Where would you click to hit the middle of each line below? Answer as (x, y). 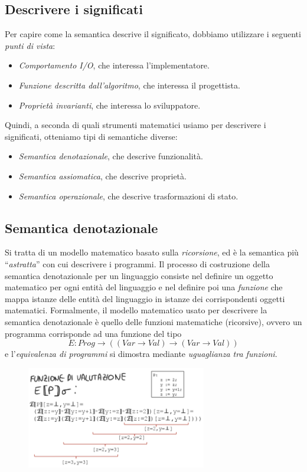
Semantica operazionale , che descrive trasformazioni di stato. (128, 196)
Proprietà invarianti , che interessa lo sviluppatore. (110, 105)
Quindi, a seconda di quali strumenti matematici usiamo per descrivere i (135, 125)
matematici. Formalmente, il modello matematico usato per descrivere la (136, 310)
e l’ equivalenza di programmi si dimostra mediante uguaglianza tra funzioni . (141, 354)
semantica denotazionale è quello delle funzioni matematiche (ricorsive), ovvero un (153, 321)
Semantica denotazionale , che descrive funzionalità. (111, 156)
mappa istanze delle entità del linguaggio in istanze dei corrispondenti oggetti (145, 298)
